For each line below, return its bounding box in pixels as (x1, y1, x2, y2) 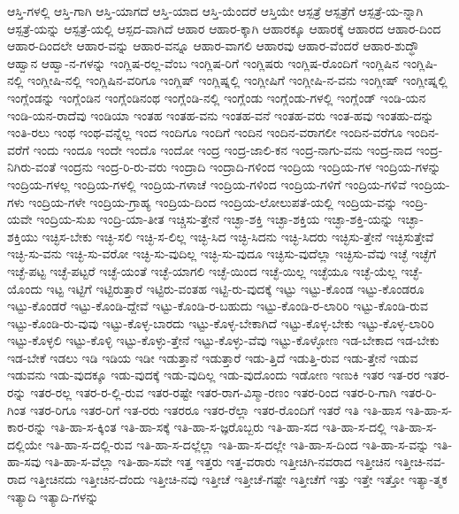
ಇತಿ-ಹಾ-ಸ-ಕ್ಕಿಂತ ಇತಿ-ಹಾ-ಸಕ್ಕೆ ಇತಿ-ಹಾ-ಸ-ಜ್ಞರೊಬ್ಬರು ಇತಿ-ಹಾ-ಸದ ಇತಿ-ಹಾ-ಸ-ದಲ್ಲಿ (50, 418, 386, 436)
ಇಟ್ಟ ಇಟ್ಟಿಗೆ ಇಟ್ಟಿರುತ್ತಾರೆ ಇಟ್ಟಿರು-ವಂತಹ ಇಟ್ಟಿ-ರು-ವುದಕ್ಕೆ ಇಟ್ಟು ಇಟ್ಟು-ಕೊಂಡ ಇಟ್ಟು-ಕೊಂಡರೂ (46, 279, 425, 297)
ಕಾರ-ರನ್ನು (7, 418, 47, 436)
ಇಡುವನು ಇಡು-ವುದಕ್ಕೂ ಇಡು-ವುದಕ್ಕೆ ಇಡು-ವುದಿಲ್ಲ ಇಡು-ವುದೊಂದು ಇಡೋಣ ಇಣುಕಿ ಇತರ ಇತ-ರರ (7, 365, 420, 384)
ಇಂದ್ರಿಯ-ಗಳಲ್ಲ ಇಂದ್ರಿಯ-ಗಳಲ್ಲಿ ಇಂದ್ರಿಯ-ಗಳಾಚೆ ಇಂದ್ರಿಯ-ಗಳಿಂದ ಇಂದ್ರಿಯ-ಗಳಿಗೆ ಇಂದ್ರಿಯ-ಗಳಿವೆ (7, 174, 407, 193)
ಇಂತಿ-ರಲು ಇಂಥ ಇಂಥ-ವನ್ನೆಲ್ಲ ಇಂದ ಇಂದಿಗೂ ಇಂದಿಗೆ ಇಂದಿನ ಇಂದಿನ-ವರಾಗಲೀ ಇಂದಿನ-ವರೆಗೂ (7, 123, 403, 142)
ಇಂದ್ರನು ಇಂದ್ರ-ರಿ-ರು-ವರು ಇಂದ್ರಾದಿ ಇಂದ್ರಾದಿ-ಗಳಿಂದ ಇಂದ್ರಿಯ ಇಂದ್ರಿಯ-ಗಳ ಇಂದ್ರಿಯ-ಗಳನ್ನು (59, 157, 441, 176)
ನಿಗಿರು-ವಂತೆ (7, 157, 57, 176)
